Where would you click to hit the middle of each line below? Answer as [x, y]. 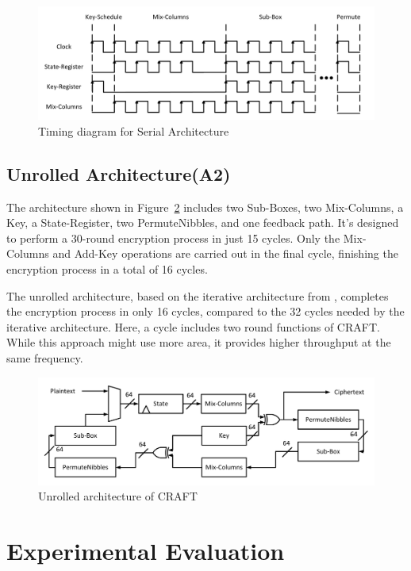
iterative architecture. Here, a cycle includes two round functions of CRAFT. [193, 326]
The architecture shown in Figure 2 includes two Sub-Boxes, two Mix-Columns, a [205, 207]
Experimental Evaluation [146, 551]
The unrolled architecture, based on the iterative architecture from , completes [198, 295]
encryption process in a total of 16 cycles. [107, 269]
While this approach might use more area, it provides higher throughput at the [199, 342]
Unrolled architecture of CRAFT [118, 496]
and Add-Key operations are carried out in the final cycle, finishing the [225, 253]
